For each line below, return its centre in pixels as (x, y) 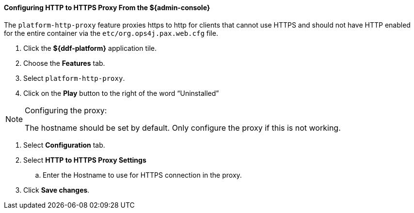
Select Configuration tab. (64, 145)
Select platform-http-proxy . (74, 78)
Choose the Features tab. (64, 63)
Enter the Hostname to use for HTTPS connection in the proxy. (142, 175)
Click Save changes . (56, 190)
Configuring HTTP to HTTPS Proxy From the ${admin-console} (107, 8)
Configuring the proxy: (66, 110)
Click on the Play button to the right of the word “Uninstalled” (121, 93)
